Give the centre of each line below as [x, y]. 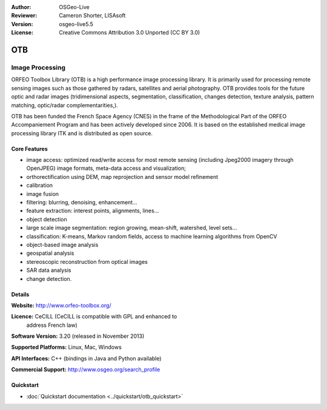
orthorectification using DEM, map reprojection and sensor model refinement [122, 176]
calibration [40, 186]
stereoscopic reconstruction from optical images [87, 261]
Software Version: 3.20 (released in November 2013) [78, 336]
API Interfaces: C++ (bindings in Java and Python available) [86, 358]
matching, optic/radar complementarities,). [64, 105]
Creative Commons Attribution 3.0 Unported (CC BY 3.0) [130, 33]
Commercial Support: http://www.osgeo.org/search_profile [86, 369]
